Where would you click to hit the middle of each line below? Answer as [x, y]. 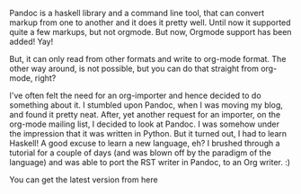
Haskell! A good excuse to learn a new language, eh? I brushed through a [145, 143]
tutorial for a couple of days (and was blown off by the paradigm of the [140, 153]
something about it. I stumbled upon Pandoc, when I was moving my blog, [146, 105]
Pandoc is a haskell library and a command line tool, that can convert [137, 13]
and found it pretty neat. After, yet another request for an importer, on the [145, 115]
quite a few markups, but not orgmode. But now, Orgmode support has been [150, 32]
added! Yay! [31, 41]
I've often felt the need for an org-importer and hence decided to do [136, 95]
